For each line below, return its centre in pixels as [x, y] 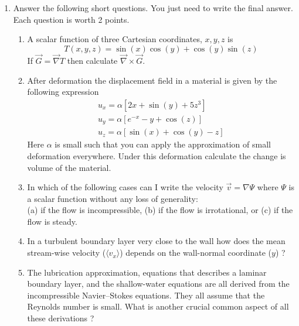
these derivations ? [61, 318]
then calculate [92, 60]
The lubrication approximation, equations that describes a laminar [147, 272]
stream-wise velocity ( [67, 253]
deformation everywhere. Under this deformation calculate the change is [157, 155]
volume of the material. [69, 167]
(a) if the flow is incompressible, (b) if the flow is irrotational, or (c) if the [160, 210]
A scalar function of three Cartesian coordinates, [115, 39]
